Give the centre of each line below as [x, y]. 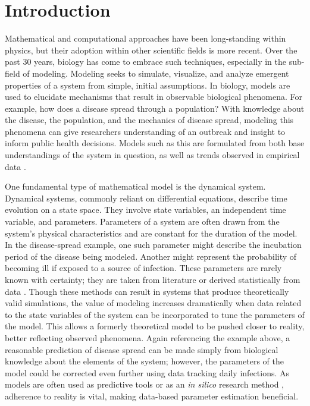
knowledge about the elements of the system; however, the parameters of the [144, 361]
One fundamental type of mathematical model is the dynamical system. [135, 186]
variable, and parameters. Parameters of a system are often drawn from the [142, 221]
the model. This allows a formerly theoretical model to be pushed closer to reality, [155, 326]
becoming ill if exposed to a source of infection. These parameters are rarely [143, 268]
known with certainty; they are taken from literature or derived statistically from [153, 279]
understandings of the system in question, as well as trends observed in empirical [152, 155]
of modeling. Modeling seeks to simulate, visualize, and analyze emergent [156, 73]
